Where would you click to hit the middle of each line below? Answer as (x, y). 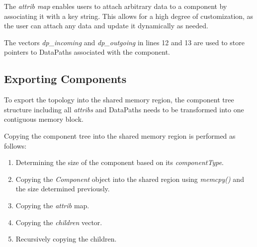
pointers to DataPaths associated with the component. (87, 52)
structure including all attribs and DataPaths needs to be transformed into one (124, 109)
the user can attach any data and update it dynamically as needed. (106, 26)
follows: (15, 145)
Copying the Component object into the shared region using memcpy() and (130, 179)
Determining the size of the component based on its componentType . (120, 162)
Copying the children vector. (59, 222)
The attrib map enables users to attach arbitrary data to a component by (116, 6)
